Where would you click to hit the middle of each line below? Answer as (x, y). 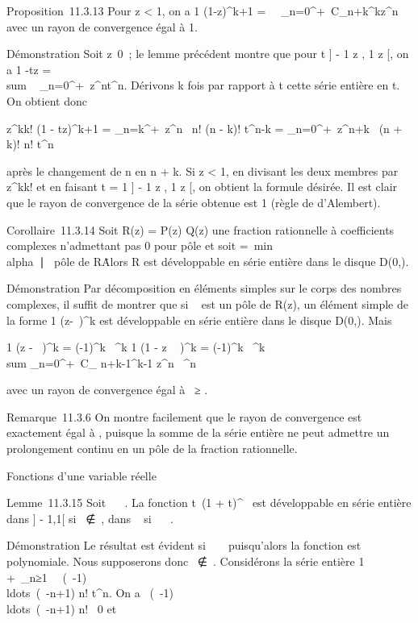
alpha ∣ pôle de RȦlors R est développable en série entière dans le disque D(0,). (208, 261)
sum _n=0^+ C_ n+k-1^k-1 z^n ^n (101, 362)
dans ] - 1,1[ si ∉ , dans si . (90, 518)
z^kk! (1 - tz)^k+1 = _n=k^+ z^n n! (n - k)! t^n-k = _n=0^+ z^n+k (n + (205, 128)
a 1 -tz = (29, 69)
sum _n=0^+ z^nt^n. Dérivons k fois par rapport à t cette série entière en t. (203, 85)
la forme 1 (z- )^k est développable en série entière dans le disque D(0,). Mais (199, 320)
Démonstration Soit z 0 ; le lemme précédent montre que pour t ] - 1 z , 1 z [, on (208, 54)
